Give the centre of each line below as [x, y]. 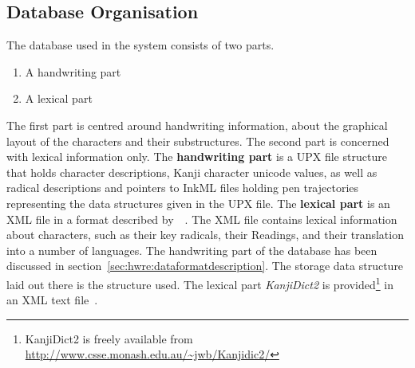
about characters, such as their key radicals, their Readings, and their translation [205, 235]
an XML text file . [52, 300]
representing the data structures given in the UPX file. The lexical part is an [198, 203]
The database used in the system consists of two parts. [140, 45]
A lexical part [59, 98]
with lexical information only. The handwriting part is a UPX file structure [197, 157]
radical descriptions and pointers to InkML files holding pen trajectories [183, 188]
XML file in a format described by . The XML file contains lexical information [202, 219]
